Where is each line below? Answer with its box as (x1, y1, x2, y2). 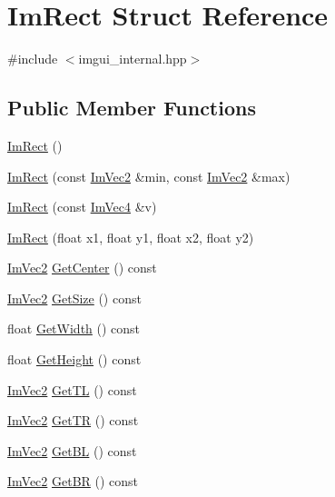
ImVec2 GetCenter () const (7, 258, 157, 277)
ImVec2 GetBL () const (7, 441, 137, 460)
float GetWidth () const (7, 319, 141, 338)
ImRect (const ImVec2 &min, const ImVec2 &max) (7, 166, 291, 185)
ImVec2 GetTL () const (7, 380, 137, 399)
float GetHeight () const (7, 350, 142, 369)
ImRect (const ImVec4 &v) (7, 197, 157, 216)
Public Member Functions (7, 94, 256, 122)
